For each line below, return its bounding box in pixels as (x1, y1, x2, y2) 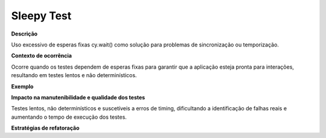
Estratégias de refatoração (11, 124, 80, 132)
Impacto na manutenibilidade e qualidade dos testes (11, 93, 145, 101)
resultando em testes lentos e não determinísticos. (11, 72, 137, 79)
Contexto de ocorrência (11, 52, 72, 60)
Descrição (11, 30, 38, 37)
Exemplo (11, 83, 34, 90)
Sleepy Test (11, 9, 72, 22)
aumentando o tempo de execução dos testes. (11, 113, 127, 121)
